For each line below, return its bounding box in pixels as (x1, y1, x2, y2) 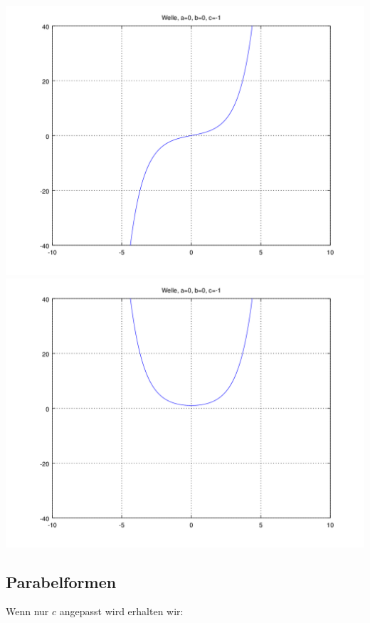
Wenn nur (6, 604, 49, 619)
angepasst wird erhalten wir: (59, 604, 184, 619)
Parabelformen (6, 570, 117, 592)
